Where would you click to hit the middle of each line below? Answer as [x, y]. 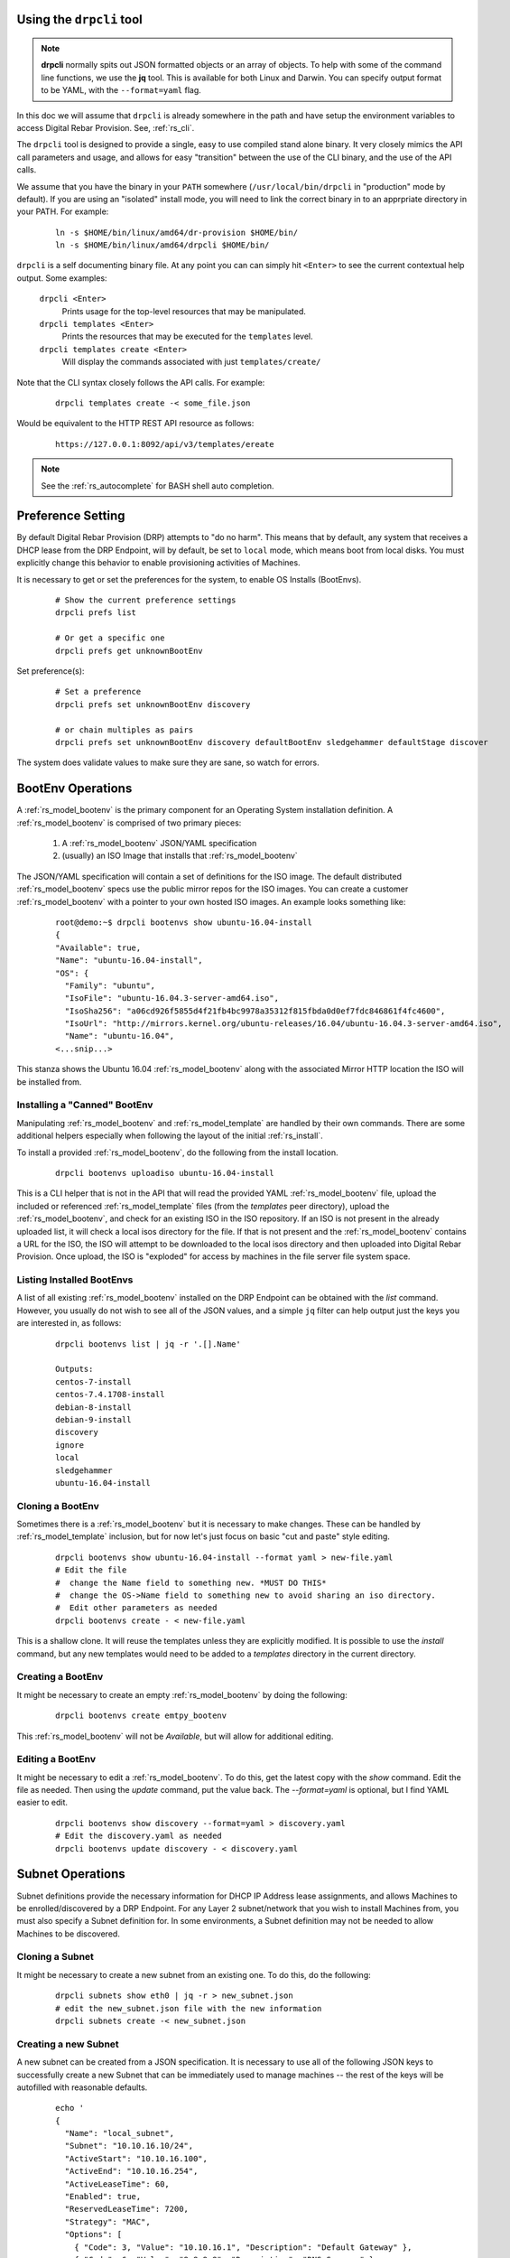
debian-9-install [93, 1419]
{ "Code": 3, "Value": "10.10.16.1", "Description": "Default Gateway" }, [243, 2247]
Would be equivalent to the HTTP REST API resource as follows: [135, 424]
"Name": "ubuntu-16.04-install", [129, 961]
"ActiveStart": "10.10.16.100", [136, 2158]
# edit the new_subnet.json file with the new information [189, 2008]
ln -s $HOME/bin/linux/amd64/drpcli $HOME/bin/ [162, 245]
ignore [70, 1445]
